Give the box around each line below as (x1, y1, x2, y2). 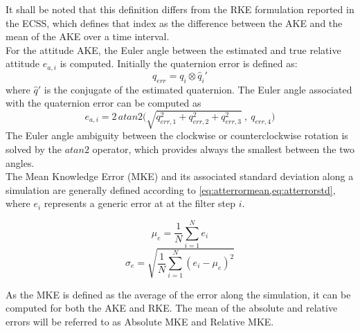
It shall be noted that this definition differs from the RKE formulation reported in (6, 2, 354, 16)
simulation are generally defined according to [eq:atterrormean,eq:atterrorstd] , (6, 182, 336, 197)
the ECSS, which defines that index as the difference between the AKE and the (6, 15, 343, 30)
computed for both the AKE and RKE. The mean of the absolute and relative (6, 301, 338, 315)
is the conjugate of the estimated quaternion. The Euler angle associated (44, 82, 352, 96)
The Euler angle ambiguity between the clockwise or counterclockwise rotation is (6, 128, 348, 143)
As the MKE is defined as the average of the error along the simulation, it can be (6, 287, 351, 301)
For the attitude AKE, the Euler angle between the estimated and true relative (6, 42, 341, 57)
